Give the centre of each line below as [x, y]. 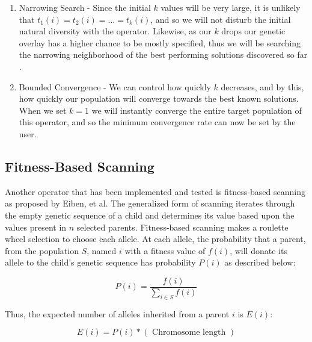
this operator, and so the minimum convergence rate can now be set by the [157, 122]
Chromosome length [189, 333]
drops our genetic [253, 31]
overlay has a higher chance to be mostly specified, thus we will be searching [160, 42]
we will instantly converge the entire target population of [197, 110]
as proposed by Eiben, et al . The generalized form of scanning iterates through [150, 203]
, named [102, 250]
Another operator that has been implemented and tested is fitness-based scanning [155, 191]
